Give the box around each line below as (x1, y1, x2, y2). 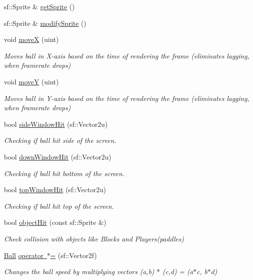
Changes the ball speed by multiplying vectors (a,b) (4, 266, 155, 277)
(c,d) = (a (162, 266, 194, 277)
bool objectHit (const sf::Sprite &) (4, 217, 107, 227)
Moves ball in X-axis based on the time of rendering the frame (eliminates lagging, (4, 50, 250, 60)
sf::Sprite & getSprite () (4, 1, 75, 11)
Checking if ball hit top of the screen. (4, 200, 114, 211)
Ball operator (4, 250, 44, 260)
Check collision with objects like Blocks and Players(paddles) (4, 233, 184, 243)
